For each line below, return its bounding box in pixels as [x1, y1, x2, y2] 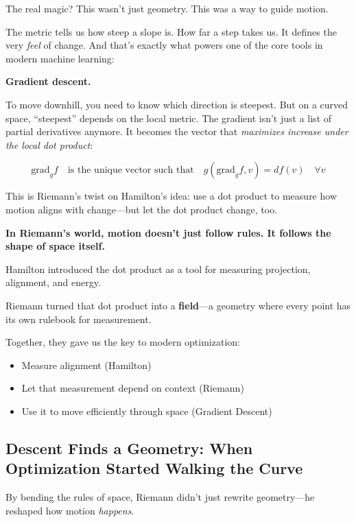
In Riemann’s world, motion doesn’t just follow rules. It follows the [5, 225, 331, 239]
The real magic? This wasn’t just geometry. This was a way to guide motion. [5, 1, 329, 15]
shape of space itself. [5, 239, 105, 253]
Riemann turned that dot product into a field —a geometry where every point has [5, 298, 351, 312]
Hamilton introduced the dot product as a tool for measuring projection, [5, 261, 311, 276]
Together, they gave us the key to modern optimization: [5, 335, 240, 349]
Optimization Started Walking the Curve [5, 458, 303, 479]
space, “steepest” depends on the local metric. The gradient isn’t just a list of [5, 110, 332, 125]
